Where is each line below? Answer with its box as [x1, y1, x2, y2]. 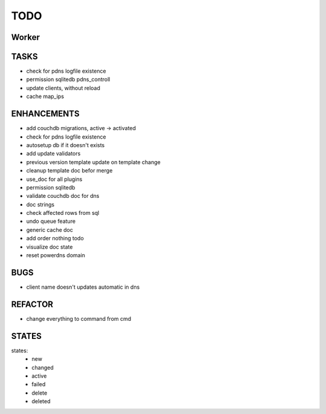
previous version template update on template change [26, 158, 161, 166]
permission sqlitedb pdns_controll [26, 76, 110, 83]
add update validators [26, 150, 81, 157]
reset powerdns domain [26, 252, 86, 259]
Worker [11, 32, 40, 42]
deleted [31, 398, 51, 405]
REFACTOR [11, 299, 54, 309]
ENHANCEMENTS [11, 109, 80, 119]
